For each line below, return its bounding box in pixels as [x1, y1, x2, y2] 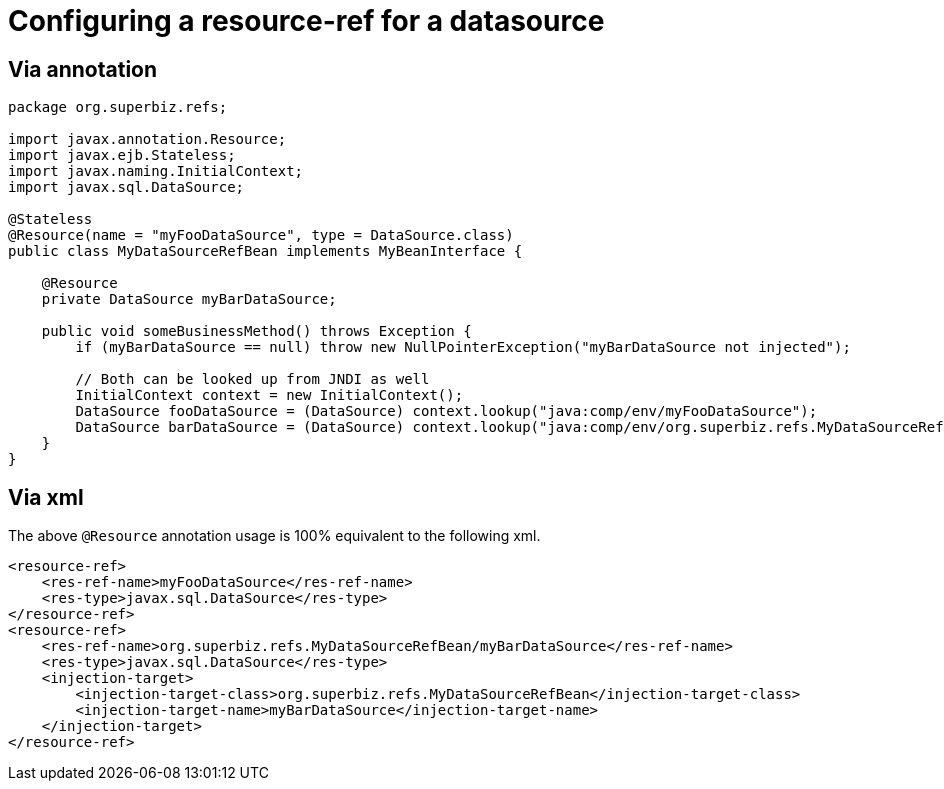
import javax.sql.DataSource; [8, 179, 245, 196]
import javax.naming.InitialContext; [8, 163, 304, 180]
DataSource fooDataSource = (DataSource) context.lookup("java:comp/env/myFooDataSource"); [75, 403, 818, 420]
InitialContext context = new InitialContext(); [75, 387, 464, 404]
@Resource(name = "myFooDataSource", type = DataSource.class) [8, 227, 514, 244]
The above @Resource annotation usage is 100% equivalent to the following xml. [8, 527, 541, 545]
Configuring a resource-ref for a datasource [8, 4, 605, 38]
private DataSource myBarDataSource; [41, 291, 337, 308]
